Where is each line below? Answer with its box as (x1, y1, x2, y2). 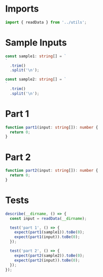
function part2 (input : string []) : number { (5, 168, 98, 173)
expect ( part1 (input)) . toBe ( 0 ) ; (14, 234, 80, 240)
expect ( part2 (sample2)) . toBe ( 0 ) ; (14, 253, 85, 258)
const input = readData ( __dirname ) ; (10, 216, 87, 221)
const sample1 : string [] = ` (5, 54, 67, 59)
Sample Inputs (5, 37, 67, 48)
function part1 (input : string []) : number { (5, 125, 98, 130)
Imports (5, 3, 39, 15)
